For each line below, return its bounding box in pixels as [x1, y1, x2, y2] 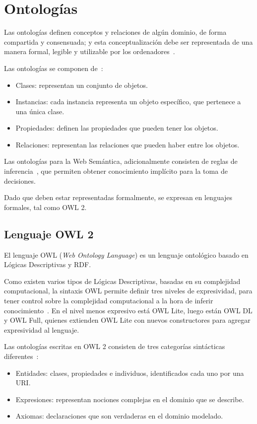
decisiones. [4, 175, 36, 186]
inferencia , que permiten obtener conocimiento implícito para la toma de [4, 166, 228, 176]
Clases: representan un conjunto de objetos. [15, 79, 148, 90]
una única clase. [15, 106, 64, 116]
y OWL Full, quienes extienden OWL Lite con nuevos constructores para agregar [4, 315, 251, 325]
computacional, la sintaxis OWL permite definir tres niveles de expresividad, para [4, 285, 253, 296]
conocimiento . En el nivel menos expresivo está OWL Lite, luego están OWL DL [4, 305, 253, 315]
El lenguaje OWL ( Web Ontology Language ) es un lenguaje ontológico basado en [4, 249, 249, 260]
